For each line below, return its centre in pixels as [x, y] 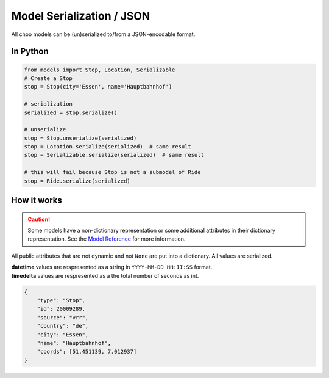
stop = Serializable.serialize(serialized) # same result [114, 155]
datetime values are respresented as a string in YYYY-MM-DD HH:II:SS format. [112, 267]
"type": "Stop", [61, 300]
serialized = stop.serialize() [71, 112]
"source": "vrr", [63, 317]
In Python [30, 52]
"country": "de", [63, 326]
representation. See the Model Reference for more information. [107, 239]
